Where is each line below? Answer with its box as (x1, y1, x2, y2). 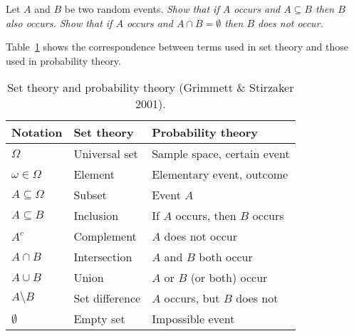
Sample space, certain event (152, 145, 290, 162)
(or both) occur (190, 269, 268, 286)
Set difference (73, 290, 141, 307)
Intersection (73, 248, 132, 266)
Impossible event (152, 310, 235, 327)
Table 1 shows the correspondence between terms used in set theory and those (6, 39, 348, 54)
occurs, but (164, 290, 220, 307)
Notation (11, 124, 63, 141)
